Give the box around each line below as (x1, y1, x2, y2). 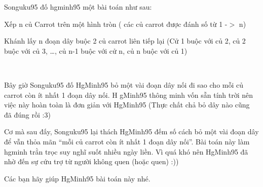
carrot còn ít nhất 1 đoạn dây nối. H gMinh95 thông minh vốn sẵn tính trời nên (4, 89, 253, 100)
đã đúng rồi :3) (4, 109, 51, 120)
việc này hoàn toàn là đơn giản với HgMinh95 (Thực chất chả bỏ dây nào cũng (4, 99, 250, 110)
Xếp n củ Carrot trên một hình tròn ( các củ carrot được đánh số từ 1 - (4, 18, 228, 29)
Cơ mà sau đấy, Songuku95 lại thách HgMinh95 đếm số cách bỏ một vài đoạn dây (4, 126, 259, 137)
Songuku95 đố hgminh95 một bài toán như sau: (4, 2, 152, 12)
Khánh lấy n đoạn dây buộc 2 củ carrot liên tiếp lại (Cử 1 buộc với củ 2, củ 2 (4, 35, 246, 46)
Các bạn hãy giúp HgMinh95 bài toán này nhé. (4, 173, 151, 183)
